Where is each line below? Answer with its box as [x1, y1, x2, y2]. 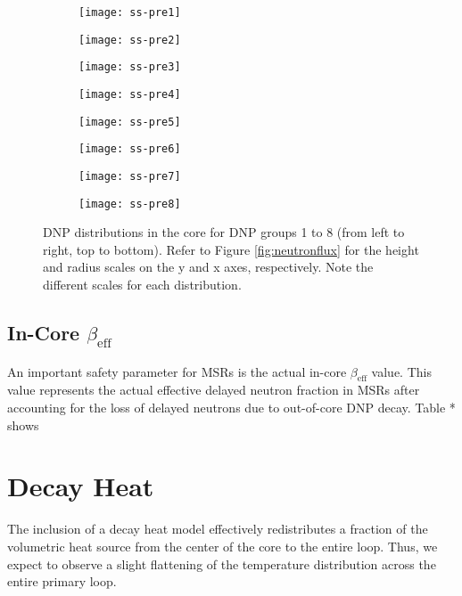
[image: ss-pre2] [78, 33, 181, 46]
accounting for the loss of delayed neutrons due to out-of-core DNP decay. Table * [7, 398, 456, 417]
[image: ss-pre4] [78, 87, 181, 101]
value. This [371, 362, 432, 380]
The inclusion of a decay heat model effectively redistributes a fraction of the [7, 519, 428, 538]
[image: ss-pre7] [78, 169, 181, 183]
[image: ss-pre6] [78, 143, 181, 156]
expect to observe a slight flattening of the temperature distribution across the [7, 554, 436, 573]
